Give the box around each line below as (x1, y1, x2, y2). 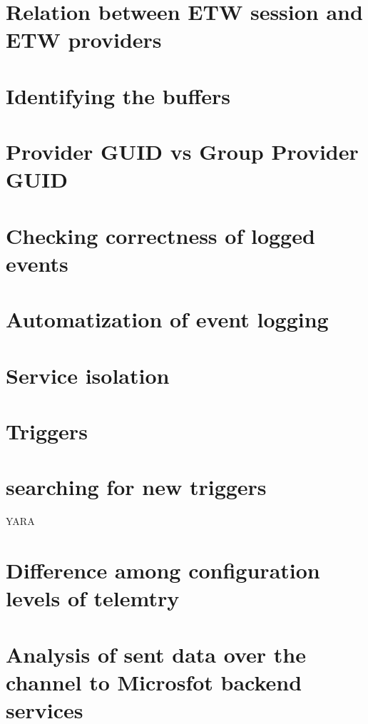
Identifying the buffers (6, 81, 230, 110)
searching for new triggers (6, 472, 267, 501)
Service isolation (6, 360, 170, 389)
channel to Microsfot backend (6, 667, 302, 696)
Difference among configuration (6, 556, 320, 585)
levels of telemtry (6, 583, 180, 613)
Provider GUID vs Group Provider (6, 137, 359, 166)
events (6, 248, 68, 277)
